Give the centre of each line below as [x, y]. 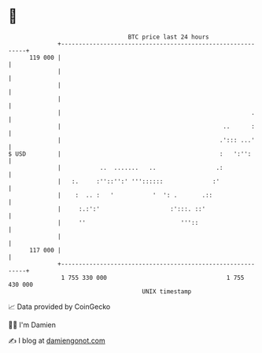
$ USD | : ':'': [130, 154]
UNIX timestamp [167, 291]
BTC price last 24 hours [169, 37]
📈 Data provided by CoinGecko [59, 307]
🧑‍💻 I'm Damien [32, 325]
